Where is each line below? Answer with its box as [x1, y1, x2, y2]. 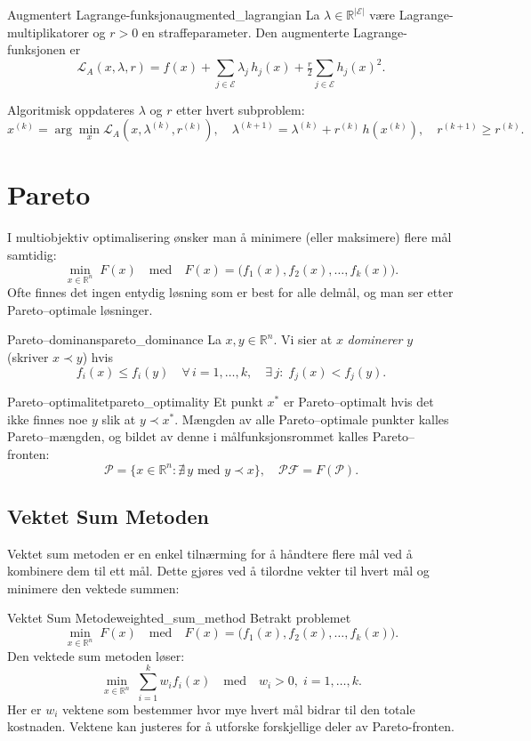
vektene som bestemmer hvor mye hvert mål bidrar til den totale [62, 699, 415, 718]
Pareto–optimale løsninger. [7, 300, 153, 318]
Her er [7, 699, 42, 718]
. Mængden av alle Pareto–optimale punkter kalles [174, 409, 449, 428]
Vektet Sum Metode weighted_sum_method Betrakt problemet [7, 608, 351, 627]
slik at [101, 409, 136, 428]
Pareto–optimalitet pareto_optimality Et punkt [7, 392, 263, 411]
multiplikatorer [7, 22, 89, 41]
